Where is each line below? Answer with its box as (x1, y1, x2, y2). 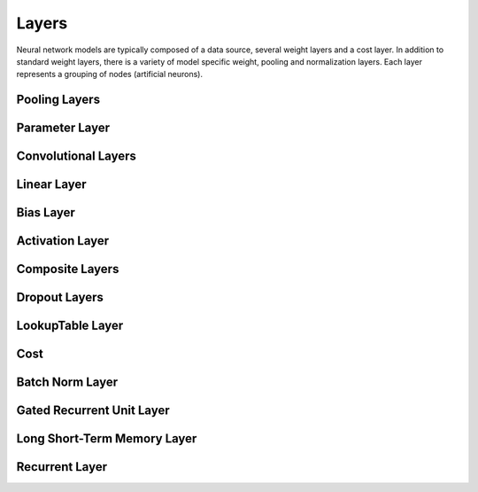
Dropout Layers (16, 290, 104, 305)
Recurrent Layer (16, 459, 108, 474)
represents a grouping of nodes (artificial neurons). (16, 69, 204, 80)
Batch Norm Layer (16, 375, 119, 390)
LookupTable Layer (16, 318, 124, 333)
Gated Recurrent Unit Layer (16, 403, 170, 418)
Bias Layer (16, 205, 75, 221)
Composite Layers (16, 262, 119, 277)
